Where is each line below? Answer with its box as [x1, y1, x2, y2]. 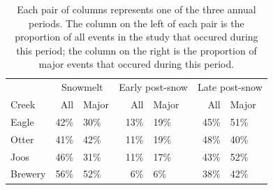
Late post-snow [197, 80, 263, 94]
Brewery [10, 166, 46, 181]
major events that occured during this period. [38, 57, 235, 71]
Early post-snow [119, 80, 188, 94]
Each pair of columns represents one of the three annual [17, 2, 256, 16]
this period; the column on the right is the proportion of [16, 43, 257, 57]
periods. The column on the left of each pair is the [29, 15, 244, 30]
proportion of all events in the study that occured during [15, 29, 258, 44]
